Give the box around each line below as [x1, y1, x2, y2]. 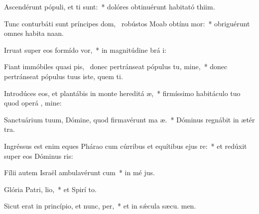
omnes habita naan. [4, 28, 64, 38]
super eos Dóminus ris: [4, 150, 73, 161]
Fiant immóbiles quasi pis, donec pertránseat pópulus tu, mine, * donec [4, 61, 228, 72]
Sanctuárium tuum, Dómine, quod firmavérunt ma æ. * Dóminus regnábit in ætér [4, 114, 255, 124]
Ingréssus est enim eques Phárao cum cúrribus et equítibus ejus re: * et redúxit [4, 140, 247, 151]
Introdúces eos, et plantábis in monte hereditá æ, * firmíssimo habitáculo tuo [4, 88, 241, 98]
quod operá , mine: [4, 98, 62, 108]
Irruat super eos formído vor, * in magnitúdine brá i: [4, 44, 166, 55]
